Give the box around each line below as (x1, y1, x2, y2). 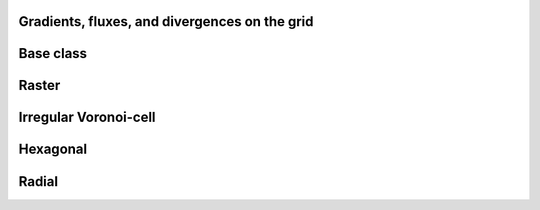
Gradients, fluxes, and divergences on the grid (18, 13, 314, 30)
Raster (18, 77, 61, 94)
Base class (18, 45, 88, 62)
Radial (18, 173, 59, 190)
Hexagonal (18, 141, 88, 158)
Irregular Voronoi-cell (18, 109, 156, 126)
